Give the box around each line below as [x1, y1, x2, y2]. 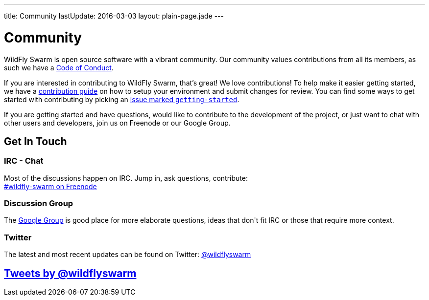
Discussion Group [4, 198, 73, 209]
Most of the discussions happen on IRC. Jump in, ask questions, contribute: [4, 173, 248, 182]
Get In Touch [4, 135, 67, 148]
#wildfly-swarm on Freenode [4, 182, 97, 191]
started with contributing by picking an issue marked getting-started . [4, 95, 239, 104]
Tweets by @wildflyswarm [4, 267, 137, 279]
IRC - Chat [4, 156, 44, 166]
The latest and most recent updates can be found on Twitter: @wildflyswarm [4, 250, 251, 259]
